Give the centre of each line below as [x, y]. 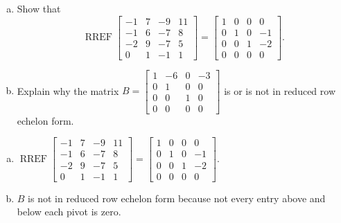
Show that [39, 8]
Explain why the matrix [68, 90]
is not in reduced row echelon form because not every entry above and [177, 198]
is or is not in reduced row [280, 90]
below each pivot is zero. [69, 212]
